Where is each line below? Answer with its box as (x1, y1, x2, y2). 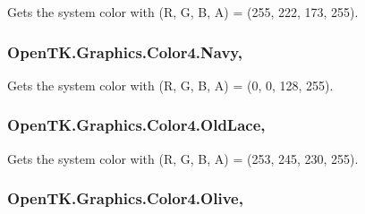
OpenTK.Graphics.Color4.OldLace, (7, 114, 266, 136)
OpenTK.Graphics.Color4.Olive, (7, 187, 243, 210)
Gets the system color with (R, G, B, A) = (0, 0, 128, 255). (7, 75, 334, 94)
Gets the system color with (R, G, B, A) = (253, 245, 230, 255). (7, 149, 359, 167)
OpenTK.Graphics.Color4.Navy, (7, 40, 242, 63)
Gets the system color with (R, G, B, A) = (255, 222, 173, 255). (7, 3, 359, 21)
